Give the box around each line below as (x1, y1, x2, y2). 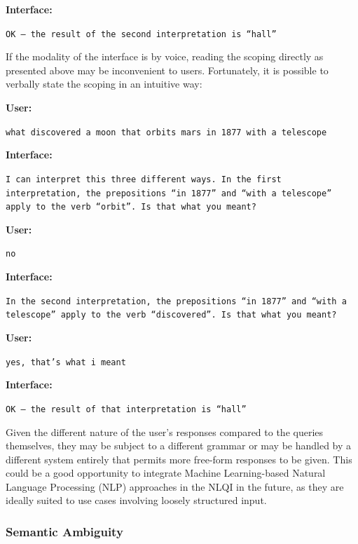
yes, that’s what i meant (6, 357, 126, 367)
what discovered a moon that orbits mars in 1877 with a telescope (6, 127, 327, 137)
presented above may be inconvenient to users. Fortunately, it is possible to (6, 62, 329, 77)
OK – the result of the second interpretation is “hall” (6, 29, 277, 39)
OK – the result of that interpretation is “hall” (6, 404, 247, 414)
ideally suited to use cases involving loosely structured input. (6, 493, 267, 508)
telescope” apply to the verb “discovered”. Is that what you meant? (6, 310, 337, 320)
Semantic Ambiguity (6, 522, 123, 540)
